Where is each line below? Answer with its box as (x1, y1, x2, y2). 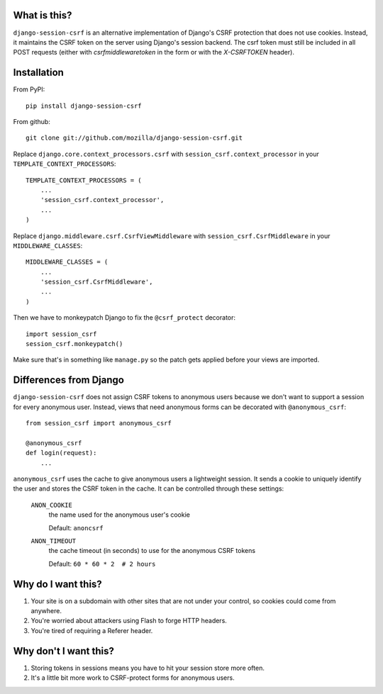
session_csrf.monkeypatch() (26, 340, 123, 348)
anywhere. (30, 607, 62, 615)
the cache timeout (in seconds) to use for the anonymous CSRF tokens (48, 547, 255, 555)
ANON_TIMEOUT (30, 537, 77, 545)
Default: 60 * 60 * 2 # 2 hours (48, 559, 156, 568)
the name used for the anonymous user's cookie (48, 510, 191, 519)
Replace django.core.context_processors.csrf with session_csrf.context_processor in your (13, 150, 319, 158)
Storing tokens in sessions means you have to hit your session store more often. (30, 664, 265, 672)
